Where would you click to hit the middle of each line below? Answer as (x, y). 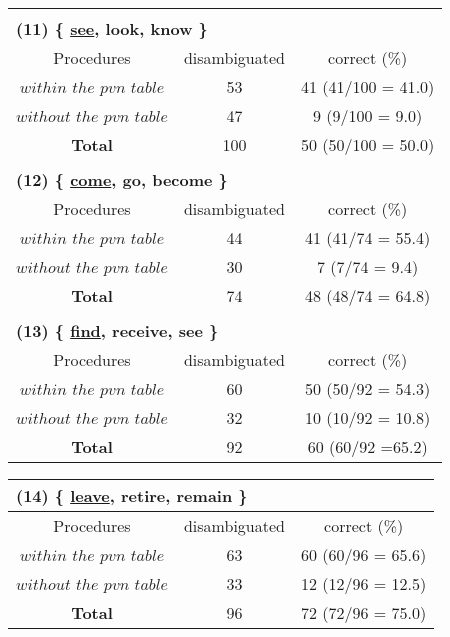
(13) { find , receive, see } (117, 330)
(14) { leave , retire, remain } (132, 495)
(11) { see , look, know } (112, 28)
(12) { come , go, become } (122, 179)
